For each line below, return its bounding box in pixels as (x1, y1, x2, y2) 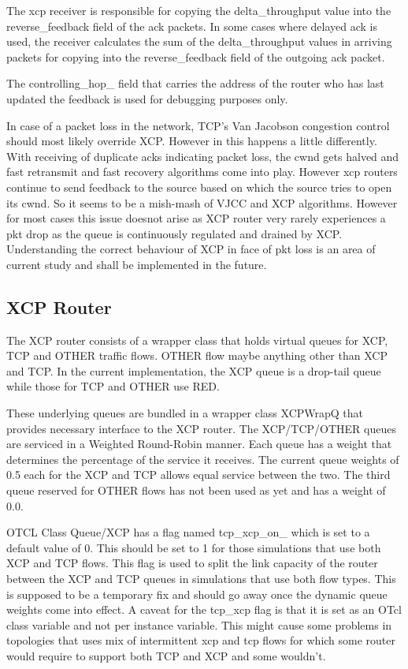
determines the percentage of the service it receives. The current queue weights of (6, 450, 399, 467)
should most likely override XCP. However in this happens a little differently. (6, 133, 377, 149)
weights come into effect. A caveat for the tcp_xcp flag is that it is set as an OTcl (6, 601, 402, 618)
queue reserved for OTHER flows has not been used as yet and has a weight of (6, 482, 386, 499)
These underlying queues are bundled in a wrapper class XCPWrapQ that (6, 405, 364, 421)
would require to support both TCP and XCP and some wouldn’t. (6, 647, 326, 663)
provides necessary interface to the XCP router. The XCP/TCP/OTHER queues (6, 420, 396, 436)
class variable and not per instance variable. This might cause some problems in (6, 616, 392, 633)
